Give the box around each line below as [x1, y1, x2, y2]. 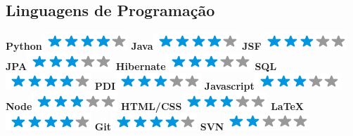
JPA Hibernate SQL [6, 58, 277, 73]
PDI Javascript [94, 79, 255, 93]
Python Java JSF [6, 39, 262, 53]
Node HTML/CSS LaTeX [6, 98, 304, 113]
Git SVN [94, 118, 224, 133]
